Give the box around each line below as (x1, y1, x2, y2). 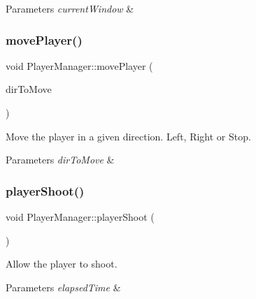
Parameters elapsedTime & (6, 279, 121, 294)
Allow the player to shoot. (6, 256, 118, 271)
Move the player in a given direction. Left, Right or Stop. (6, 129, 251, 143)
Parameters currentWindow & (6, 1, 134, 15)
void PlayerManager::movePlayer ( (6, 58, 153, 73)
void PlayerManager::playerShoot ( (6, 210, 155, 224)
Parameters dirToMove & (6, 152, 115, 167)
